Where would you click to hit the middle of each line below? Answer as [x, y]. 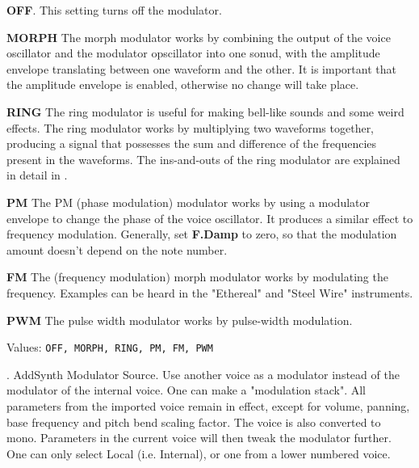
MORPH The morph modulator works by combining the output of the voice [199, 37]
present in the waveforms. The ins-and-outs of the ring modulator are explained [203, 159]
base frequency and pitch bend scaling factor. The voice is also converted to [194, 422]
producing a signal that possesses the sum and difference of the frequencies [192, 143]
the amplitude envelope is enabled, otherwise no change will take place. [183, 84]
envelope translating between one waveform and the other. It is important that [201, 68]
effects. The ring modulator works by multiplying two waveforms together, [191, 127]
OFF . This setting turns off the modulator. [114, 10]
